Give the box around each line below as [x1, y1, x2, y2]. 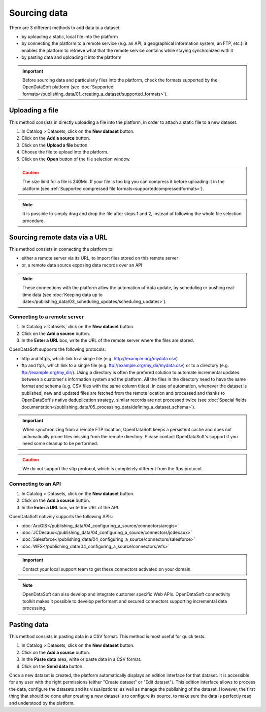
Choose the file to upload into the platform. [21, 149, 109, 155]
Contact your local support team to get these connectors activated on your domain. [22, 566, 192, 572]
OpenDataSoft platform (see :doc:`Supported [22, 84, 114, 90]
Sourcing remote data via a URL [9, 233, 108, 241]
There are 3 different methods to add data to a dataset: [9, 25, 121, 31]
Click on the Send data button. [21, 663, 84, 669]
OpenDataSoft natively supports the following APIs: [9, 514, 113, 520]
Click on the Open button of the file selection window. [21, 156, 131, 162]
